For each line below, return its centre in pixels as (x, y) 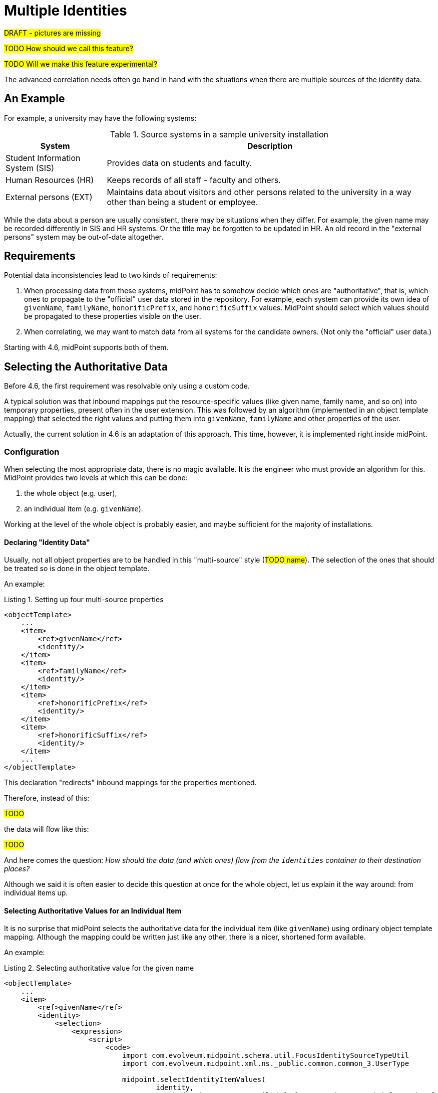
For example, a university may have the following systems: (100, 118)
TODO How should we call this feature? (69, 48)
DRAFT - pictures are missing (53, 33)
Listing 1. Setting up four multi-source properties (84, 600)
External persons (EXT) (49, 197)
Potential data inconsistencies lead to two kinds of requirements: (111, 275)
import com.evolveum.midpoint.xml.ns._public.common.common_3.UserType (266, 1064)
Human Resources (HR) (50, 180)
